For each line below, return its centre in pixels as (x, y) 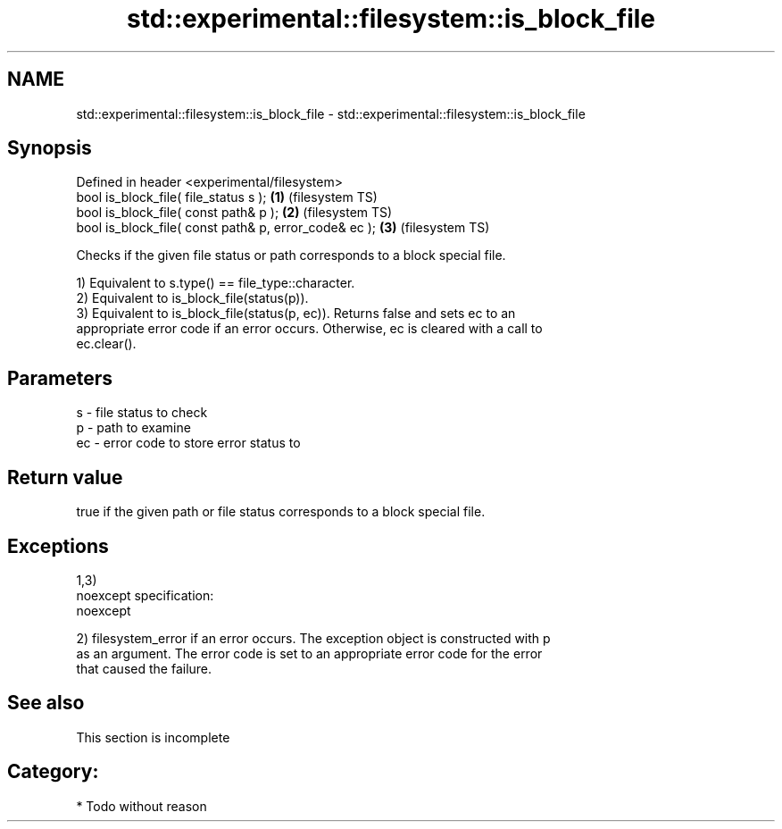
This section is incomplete (153, 737)
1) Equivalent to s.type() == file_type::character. (216, 283)
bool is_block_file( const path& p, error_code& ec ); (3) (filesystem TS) (283, 228)
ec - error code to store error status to (188, 443)
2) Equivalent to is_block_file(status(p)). (192, 298)
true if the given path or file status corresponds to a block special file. (281, 512)
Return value (65, 477)
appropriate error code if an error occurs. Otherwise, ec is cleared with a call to (309, 329)
